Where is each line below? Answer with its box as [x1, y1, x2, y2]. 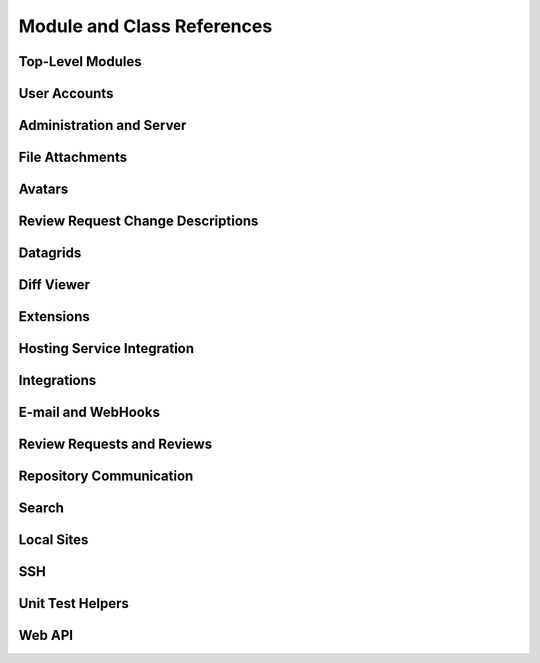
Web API [18, 627, 74, 644]
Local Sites [18, 531, 89, 549]
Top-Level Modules [18, 53, 142, 70]
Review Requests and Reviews [18, 436, 213, 453]
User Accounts [18, 85, 114, 102]
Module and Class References [18, 15, 273, 37]
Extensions [18, 308, 90, 325]
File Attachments [18, 149, 128, 166]
